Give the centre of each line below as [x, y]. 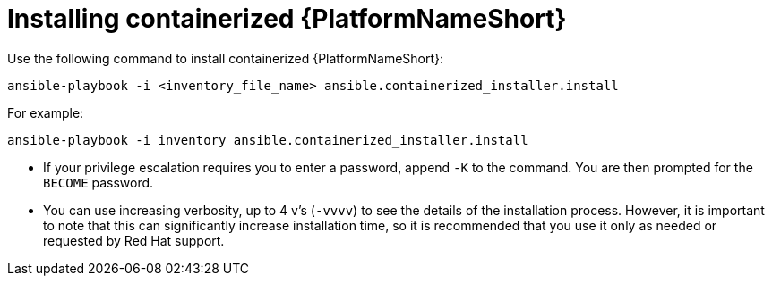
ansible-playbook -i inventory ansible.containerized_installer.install [268, 140]
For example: [46, 112]
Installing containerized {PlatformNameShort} [287, 19]
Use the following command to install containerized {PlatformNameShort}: [226, 58]
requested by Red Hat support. [134, 240]
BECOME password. [99, 182]
